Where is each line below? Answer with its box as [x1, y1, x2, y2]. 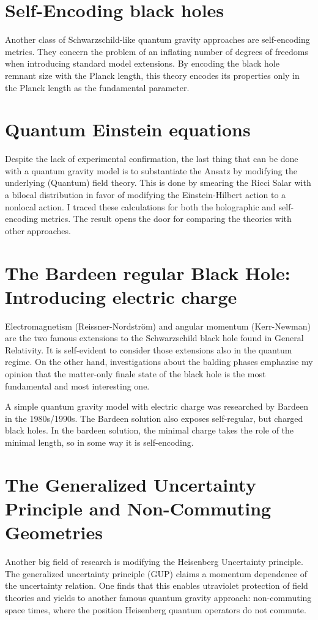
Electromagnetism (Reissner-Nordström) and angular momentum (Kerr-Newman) [5, 319, 311, 332]
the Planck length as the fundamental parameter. [5, 81, 190, 94]
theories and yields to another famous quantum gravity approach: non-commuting [5, 591, 312, 603]
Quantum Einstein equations [5, 117, 251, 142]
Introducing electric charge [5, 284, 237, 309]
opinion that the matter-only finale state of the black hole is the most [5, 367, 266, 380]
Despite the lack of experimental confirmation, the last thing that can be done [5, 152, 298, 165]
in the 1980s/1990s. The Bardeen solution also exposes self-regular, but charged [5, 411, 303, 424]
